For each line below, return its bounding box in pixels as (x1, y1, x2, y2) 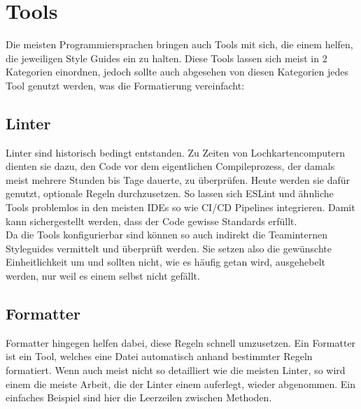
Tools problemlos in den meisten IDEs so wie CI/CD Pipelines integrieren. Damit (6, 200, 355, 215)
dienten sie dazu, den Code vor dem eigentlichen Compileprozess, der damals (6, 159, 335, 173)
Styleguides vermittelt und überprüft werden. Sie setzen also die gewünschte (6, 241, 332, 255)
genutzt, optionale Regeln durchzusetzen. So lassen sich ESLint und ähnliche (6, 186, 334, 201)
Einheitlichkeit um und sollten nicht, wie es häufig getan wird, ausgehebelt (6, 254, 326, 269)
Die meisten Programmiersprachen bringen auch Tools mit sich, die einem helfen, (6, 37, 353, 52)
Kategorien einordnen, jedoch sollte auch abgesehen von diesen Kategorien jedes (6, 64, 349, 79)
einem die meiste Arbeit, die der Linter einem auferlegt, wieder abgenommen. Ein (6, 376, 355, 391)
